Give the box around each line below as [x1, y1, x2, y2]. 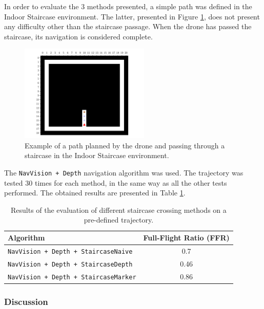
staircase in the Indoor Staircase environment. [25, 150, 169, 161]
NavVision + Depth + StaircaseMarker [8, 273, 136, 281]
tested [4, 177, 23, 188]
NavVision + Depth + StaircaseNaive [8, 248, 133, 255]
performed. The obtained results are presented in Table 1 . [4, 187, 186, 198]
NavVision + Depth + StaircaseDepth [8, 260, 133, 268]
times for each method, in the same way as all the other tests [34, 177, 227, 188]
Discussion [4, 295, 48, 307]
